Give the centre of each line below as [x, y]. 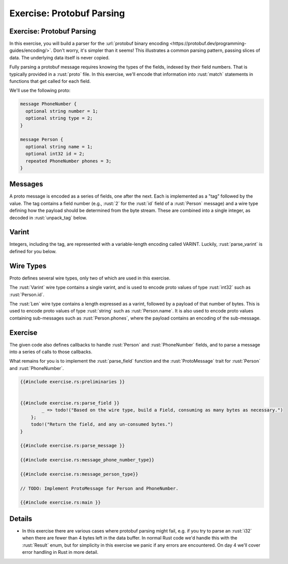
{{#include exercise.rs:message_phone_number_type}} [87, 460]
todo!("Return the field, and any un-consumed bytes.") [102, 425]
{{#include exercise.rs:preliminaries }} [73, 382]
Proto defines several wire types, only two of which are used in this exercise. [90, 278]
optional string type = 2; [59, 118]
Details [21, 519]
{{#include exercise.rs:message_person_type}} [79, 474]
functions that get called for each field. [50, 81]
